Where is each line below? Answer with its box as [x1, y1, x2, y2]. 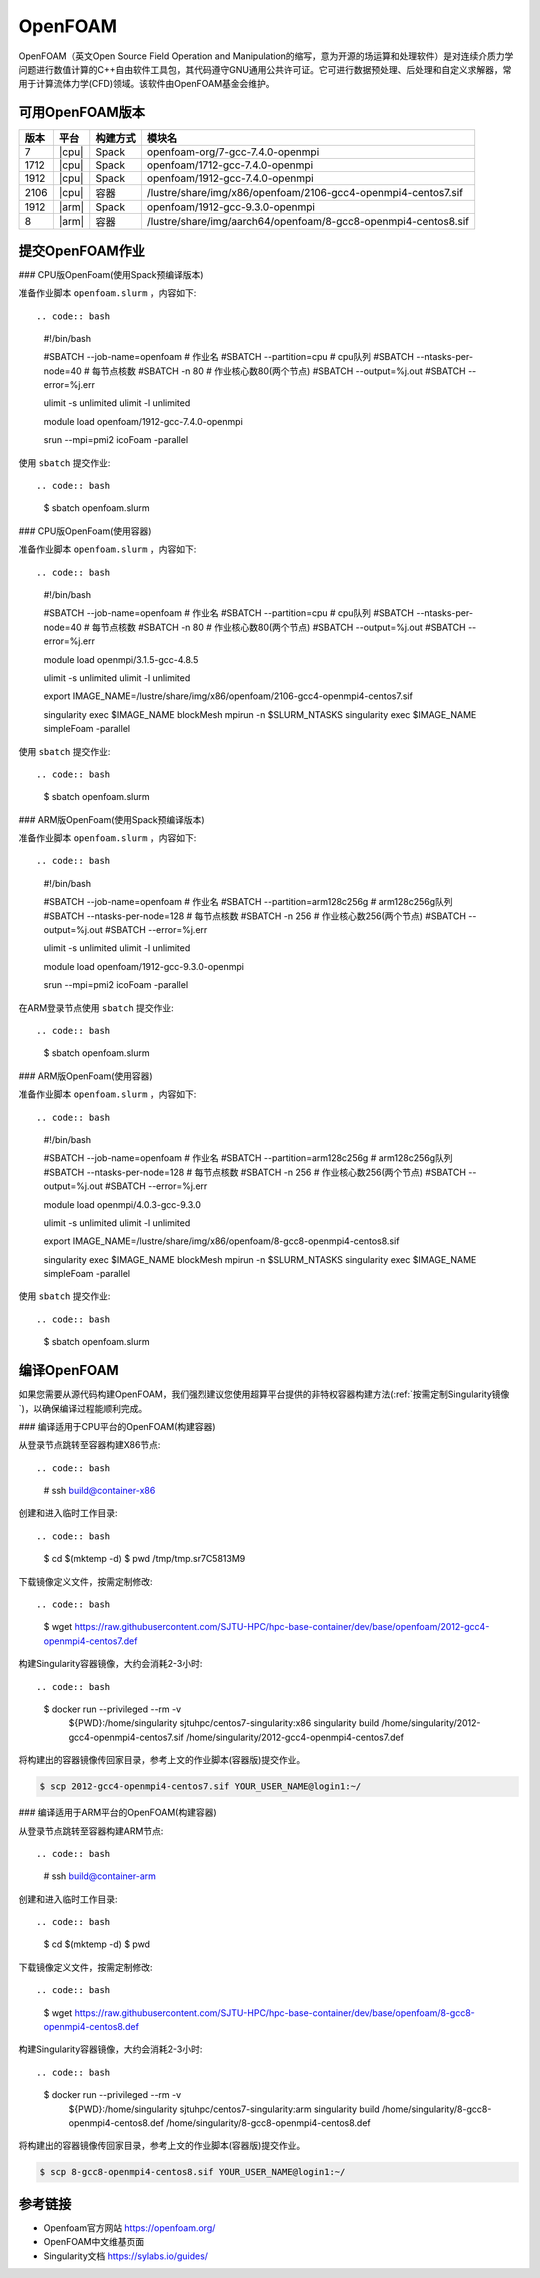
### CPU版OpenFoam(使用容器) [18, 525, 152, 537]
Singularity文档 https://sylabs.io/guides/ [43, 2250, 209, 2262]
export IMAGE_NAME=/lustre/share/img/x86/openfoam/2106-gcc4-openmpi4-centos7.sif [43, 690, 414, 702]
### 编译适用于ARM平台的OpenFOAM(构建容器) [18, 1806, 217, 1819]
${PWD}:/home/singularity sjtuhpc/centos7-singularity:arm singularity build [68, 2103, 380, 2115]
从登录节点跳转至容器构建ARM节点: [18, 1825, 164, 1837]
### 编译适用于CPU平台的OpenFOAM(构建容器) [18, 1420, 216, 1432]
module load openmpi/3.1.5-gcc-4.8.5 [43, 653, 199, 665]
